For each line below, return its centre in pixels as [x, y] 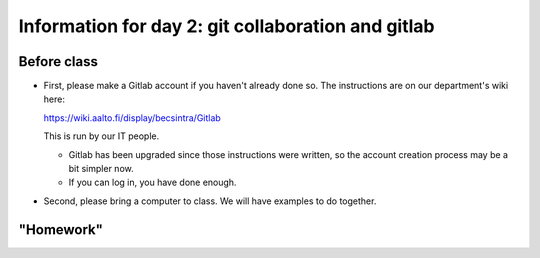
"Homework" [61, 229]
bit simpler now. [101, 169]
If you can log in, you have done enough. [152, 182]
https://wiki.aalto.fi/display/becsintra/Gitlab [132, 117]
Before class [58, 61]
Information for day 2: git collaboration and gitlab [226, 26]
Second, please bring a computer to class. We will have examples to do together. [210, 201]
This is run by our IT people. [101, 136]
